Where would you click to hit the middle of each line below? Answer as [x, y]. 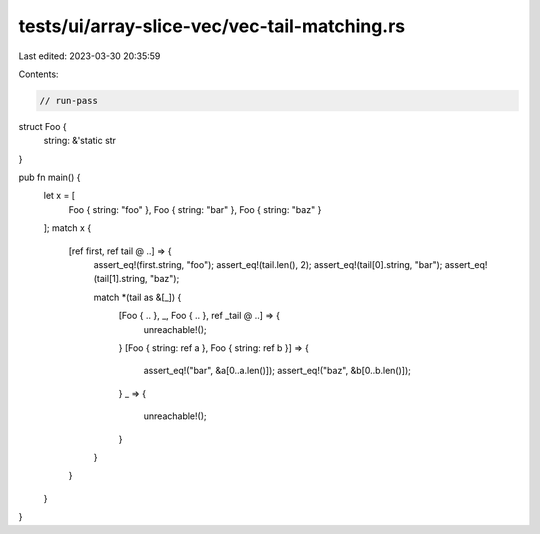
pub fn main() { [49, 177]
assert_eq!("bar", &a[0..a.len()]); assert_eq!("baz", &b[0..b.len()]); [277, 371]
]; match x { [67, 228]
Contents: [38, 74]
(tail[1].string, [120, 279]
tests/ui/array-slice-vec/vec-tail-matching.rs [212, 26]
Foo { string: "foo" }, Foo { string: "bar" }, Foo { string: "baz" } [195, 209]
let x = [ [59, 196]
